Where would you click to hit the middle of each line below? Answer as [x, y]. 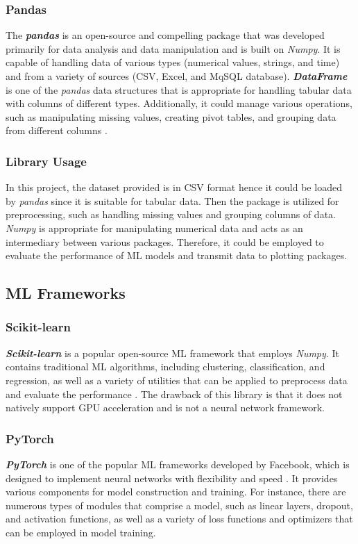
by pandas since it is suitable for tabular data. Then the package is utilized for [172, 200]
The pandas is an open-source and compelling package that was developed [165, 35]
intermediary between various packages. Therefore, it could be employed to [165, 241]
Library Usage [46, 161]
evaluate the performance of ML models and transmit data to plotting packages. [177, 255]
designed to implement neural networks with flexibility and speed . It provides [172, 478]
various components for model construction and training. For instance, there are [176, 492]
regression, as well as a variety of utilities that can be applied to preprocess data [177, 380]
